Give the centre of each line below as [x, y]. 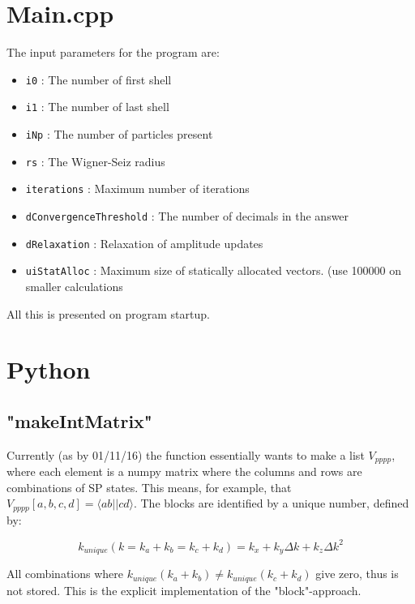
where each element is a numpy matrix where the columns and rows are [184, 471]
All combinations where [65, 574]
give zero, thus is [357, 574]
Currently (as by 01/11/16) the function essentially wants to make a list [186, 454]
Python [49, 369]
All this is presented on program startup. [108, 313]
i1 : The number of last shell [97, 107]
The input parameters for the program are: [113, 52]
